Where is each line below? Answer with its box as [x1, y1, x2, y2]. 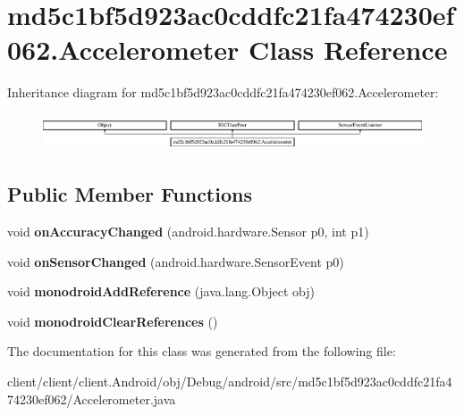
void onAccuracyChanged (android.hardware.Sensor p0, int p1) [7, 221, 369, 240]
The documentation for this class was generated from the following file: [7, 342, 396, 361]
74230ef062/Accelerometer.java [7, 389, 176, 408]
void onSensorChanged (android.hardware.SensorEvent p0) [7, 252, 344, 270]
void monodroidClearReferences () [7, 311, 218, 330]
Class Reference [248, 31, 448, 68]
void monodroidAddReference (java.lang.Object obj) [7, 282, 316, 301]
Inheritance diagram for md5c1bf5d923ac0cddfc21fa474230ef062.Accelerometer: [7, 83, 439, 102]
